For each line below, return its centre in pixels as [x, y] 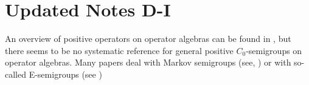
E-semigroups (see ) [65, 74]
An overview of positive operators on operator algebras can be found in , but [148, 39]
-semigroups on [274, 50]
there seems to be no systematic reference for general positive [119, 50]
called [16, 74]
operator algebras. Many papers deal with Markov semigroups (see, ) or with [148, 62]
